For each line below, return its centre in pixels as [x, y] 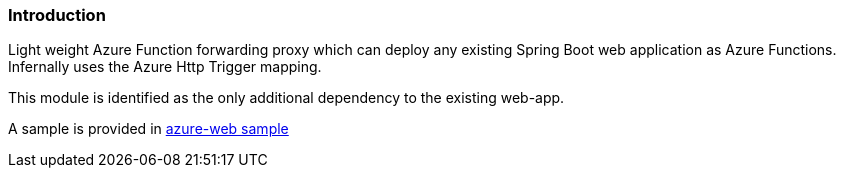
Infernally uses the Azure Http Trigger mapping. [165, 67]
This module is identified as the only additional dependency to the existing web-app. [286, 98]
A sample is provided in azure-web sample [148, 129]
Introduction [57, 15]
